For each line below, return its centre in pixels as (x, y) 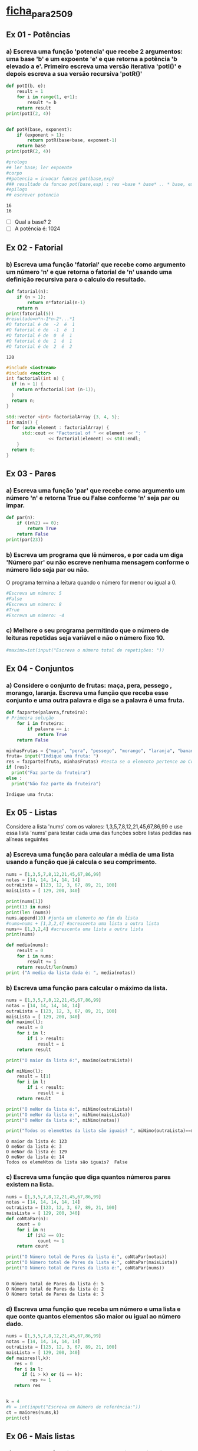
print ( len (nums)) (29, 912)
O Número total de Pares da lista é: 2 (55, 1289)
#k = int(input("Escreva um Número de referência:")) (74, 1407)
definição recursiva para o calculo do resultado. (76, 279)
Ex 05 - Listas (32, 813)
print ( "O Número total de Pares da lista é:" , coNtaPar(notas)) (87, 1257)
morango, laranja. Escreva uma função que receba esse (88, 692)
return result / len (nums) (47, 967)
